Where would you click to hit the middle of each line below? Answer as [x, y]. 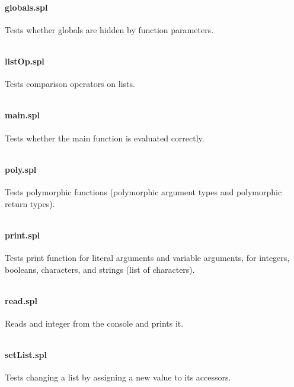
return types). [30, 203]
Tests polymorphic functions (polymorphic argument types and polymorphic [143, 191]
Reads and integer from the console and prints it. [94, 323]
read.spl [21, 300]
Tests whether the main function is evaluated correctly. [105, 138]
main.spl [22, 115]
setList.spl [26, 355]
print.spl [23, 235]
